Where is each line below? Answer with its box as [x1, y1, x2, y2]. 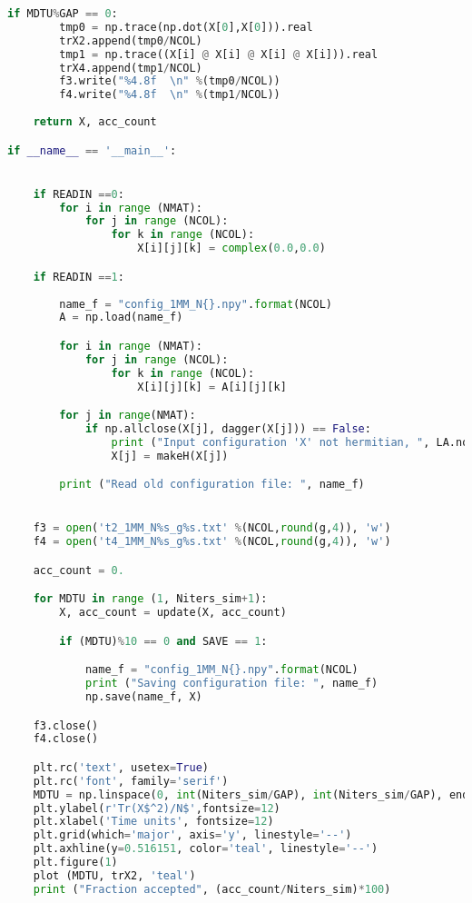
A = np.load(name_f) [59, 311, 183, 324]
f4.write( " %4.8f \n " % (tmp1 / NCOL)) [59, 88, 280, 102]
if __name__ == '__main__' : [7, 144, 177, 157]
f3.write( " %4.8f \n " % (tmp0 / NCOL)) [59, 74, 280, 88]
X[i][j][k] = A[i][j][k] [137, 380, 287, 393]
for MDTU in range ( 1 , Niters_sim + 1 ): [33, 592, 268, 606]
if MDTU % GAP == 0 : [7, 7, 118, 20]
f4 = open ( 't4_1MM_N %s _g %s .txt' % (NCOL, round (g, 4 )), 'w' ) [33, 535, 391, 549]
